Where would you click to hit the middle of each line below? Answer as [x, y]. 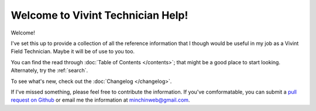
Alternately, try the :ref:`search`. [49, 71]
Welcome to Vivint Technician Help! [99, 15]
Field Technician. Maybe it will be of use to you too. [73, 51]
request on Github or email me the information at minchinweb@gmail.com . [100, 100]
